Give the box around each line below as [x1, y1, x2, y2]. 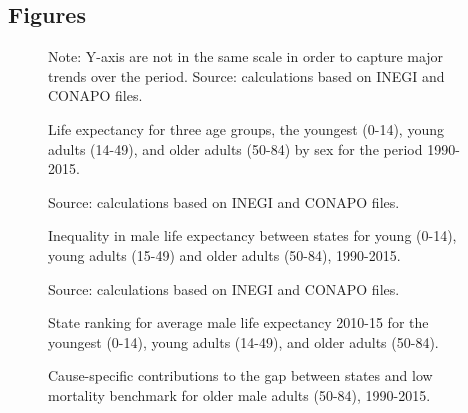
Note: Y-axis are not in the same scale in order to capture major [48, 46, 444, 67]
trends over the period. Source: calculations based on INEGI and [48, 65, 445, 86]
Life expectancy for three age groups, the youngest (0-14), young [48, 118, 444, 139]
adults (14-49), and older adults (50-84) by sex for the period [48, 138, 423, 159]
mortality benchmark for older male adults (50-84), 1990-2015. [48, 384, 431, 405]
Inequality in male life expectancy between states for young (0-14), [48, 225, 457, 246]
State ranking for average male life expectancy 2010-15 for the [48, 312, 429, 333]
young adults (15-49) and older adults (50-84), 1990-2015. [48, 244, 401, 265]
